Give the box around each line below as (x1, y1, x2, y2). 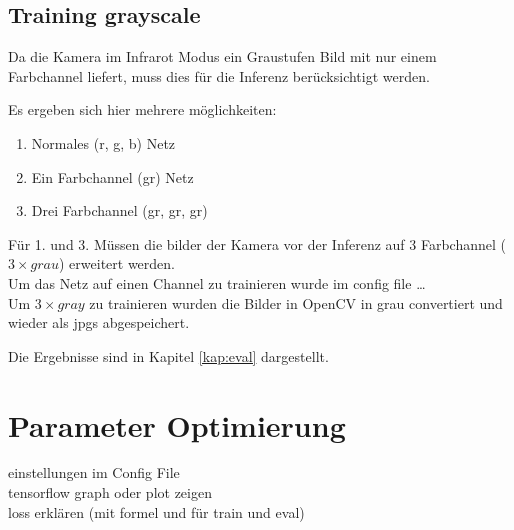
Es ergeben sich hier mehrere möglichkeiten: (8, 99, 277, 120)
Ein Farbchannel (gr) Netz (31, 166, 194, 187)
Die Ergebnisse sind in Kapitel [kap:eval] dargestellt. (8, 345, 329, 366)
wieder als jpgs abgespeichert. (8, 312, 190, 333)
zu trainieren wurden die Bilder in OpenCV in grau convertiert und (89, 292, 503, 313)
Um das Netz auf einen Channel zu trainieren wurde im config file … (8, 272, 426, 293)
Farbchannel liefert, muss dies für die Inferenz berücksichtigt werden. (8, 65, 430, 86)
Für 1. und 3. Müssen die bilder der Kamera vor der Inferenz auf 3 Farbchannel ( (8, 233, 506, 254)
